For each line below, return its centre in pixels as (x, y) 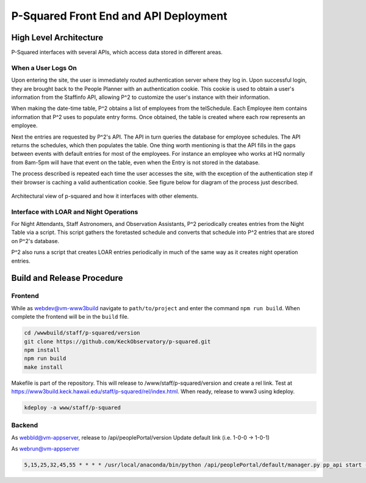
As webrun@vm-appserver (45, 449)
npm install (42, 350)
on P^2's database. (35, 241)
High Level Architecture (57, 38)
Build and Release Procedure (67, 278)
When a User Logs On (44, 68)
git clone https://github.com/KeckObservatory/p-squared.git (117, 341)
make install (44, 367)
